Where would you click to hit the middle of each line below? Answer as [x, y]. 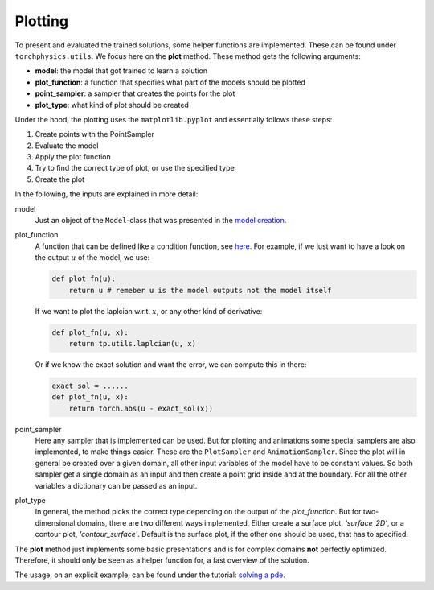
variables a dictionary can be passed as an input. [116, 485]
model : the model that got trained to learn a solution [121, 71]
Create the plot [59, 179]
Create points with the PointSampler [94, 134]
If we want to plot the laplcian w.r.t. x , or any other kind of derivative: [149, 311]
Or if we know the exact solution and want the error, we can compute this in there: [171, 364]
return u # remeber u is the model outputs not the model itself [200, 290]
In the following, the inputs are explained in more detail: [106, 194]
